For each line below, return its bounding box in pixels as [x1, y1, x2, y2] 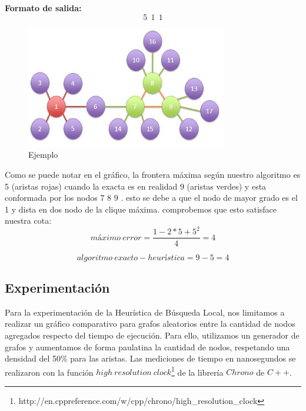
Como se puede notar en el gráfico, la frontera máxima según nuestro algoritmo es [5, 168, 301, 181]
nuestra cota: [5, 214, 52, 227]
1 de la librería [171, 364, 224, 378]
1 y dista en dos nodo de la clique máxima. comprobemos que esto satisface [5, 203, 277, 215]
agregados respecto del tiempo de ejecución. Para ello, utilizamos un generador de [5, 329, 300, 341]
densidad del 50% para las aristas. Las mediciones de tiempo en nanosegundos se [5, 352, 296, 364]
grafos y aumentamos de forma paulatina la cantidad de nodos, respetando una [5, 340, 290, 353]
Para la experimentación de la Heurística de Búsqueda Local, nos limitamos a [5, 306, 285, 318]
